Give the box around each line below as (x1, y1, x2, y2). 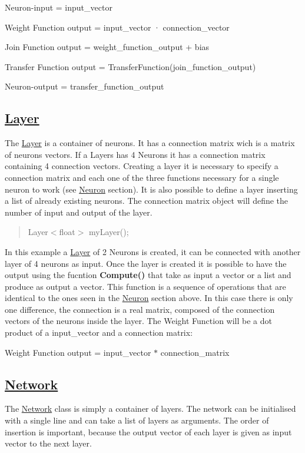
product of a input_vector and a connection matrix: (5, 326, 193, 339)
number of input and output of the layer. (5, 206, 152, 218)
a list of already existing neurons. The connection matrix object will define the (5, 194, 289, 207)
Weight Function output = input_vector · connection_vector (5, 21, 230, 33)
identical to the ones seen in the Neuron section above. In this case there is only (5, 292, 293, 304)
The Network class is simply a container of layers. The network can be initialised (5, 402, 296, 415)
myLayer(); (89, 226, 129, 238)
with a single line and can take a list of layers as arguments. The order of (5, 414, 269, 426)
